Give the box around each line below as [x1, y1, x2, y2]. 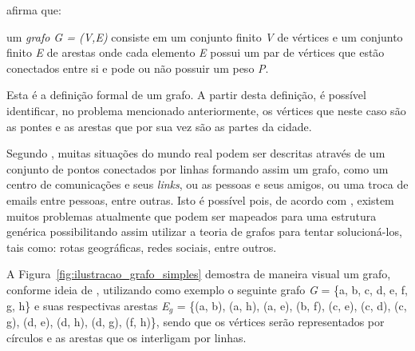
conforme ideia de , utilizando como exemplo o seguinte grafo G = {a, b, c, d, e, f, [6, 281, 408, 297]
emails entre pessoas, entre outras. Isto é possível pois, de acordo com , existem [6, 191, 394, 208]
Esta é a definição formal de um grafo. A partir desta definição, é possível [6, 86, 366, 103]
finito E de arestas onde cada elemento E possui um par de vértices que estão [6, 44, 385, 61]
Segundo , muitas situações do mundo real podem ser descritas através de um [6, 145, 385, 162]
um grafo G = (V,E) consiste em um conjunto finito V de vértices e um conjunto [6, 28, 403, 45]
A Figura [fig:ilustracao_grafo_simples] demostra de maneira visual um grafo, [6, 265, 391, 282]
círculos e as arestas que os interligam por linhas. [6, 329, 247, 345]
